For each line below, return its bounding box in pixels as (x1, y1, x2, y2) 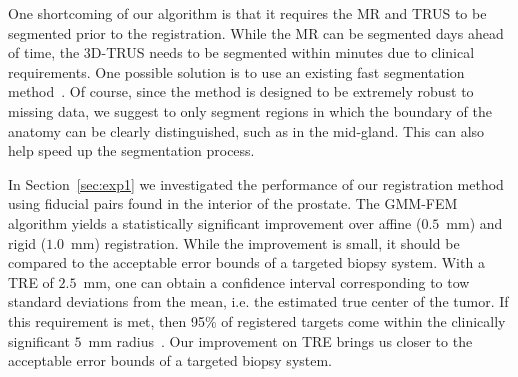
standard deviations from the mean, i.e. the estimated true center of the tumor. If (8, 291, 509, 312)
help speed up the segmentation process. (8, 140, 255, 161)
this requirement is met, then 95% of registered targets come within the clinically (8, 310, 506, 331)
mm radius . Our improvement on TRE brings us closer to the (88, 330, 473, 351)
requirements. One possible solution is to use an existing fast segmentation (8, 61, 465, 82)
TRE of (8, 271, 54, 292)
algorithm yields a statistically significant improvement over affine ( (8, 212, 422, 233)
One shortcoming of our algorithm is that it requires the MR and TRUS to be (8, 3, 487, 23)
